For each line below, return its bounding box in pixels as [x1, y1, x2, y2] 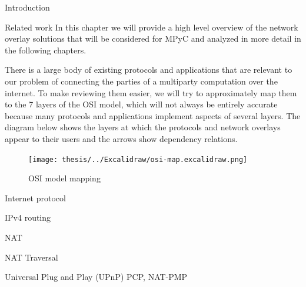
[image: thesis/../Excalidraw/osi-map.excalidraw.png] [28, 155, 248, 164]
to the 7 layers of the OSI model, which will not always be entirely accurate [5, 98, 278, 110]
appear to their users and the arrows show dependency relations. [5, 132, 238, 144]
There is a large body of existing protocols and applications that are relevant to [5, 63, 292, 76]
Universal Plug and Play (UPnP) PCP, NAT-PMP [5, 271, 188, 283]
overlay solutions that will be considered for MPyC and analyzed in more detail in [5, 32, 301, 45]
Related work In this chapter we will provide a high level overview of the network [5, 21, 298, 33]
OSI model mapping [28, 172, 101, 184]
